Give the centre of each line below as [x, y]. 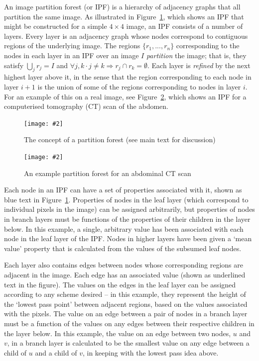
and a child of [56, 352]
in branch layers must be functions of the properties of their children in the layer [127, 219]
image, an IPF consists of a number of [185, 26]
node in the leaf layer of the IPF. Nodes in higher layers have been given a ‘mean [128, 238]
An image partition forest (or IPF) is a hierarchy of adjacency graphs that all [122, 6]
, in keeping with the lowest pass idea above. [150, 352]
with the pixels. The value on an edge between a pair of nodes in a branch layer [126, 314]
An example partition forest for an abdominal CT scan [108, 173]
